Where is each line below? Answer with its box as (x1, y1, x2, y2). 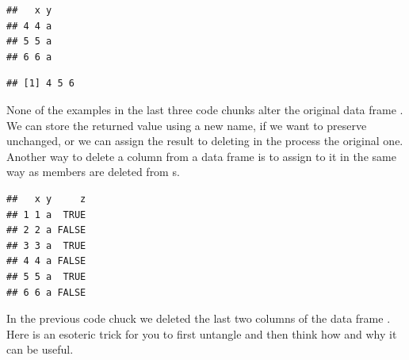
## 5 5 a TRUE (6, 270, 86, 282)
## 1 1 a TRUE (6, 209, 86, 220)
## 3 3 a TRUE (6, 239, 86, 251)
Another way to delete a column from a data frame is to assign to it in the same (6, 147, 396, 164)
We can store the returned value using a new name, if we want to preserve (6, 117, 367, 133)
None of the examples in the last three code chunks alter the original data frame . (6, 101, 403, 117)
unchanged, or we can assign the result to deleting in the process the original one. (6, 132, 403, 149)
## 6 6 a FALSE (6, 286, 86, 298)
